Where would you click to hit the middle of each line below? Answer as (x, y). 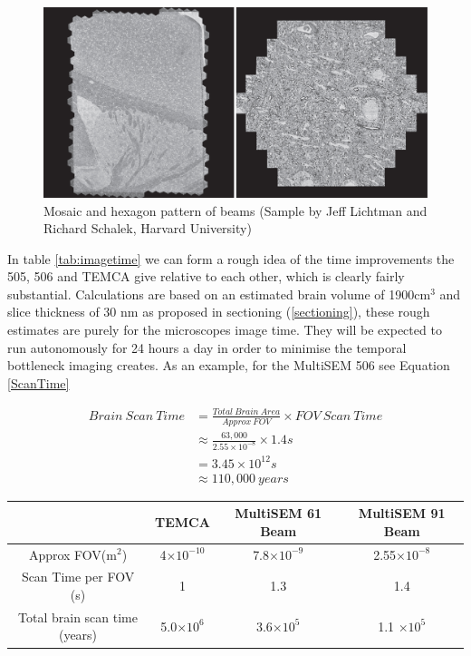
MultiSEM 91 (402, 513)
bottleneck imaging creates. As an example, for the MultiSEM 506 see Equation (229, 365)
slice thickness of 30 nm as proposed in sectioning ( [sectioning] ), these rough (219, 312)
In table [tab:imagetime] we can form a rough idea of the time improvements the (231, 258)
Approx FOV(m (72, 554)
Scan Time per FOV (78, 577)
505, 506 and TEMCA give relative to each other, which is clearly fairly (206, 276)
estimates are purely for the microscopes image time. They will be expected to (225, 330)
